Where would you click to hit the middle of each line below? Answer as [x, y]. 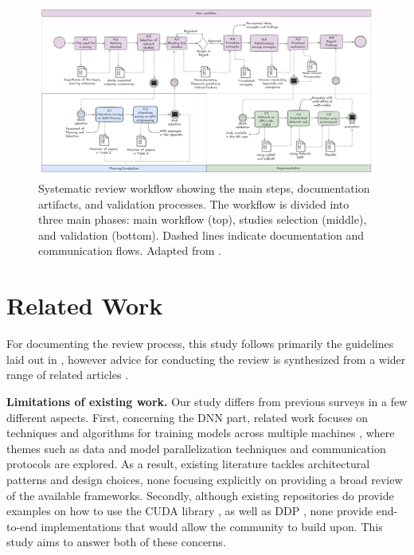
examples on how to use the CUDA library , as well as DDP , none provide [190, 511]
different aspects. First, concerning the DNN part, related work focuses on [187, 417]
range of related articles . [68, 375]
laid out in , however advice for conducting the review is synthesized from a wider [206, 359]
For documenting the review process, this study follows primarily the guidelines [200, 344]
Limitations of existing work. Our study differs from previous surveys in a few [207, 401]
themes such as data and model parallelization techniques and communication [196, 448]
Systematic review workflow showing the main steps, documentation [204, 188]
